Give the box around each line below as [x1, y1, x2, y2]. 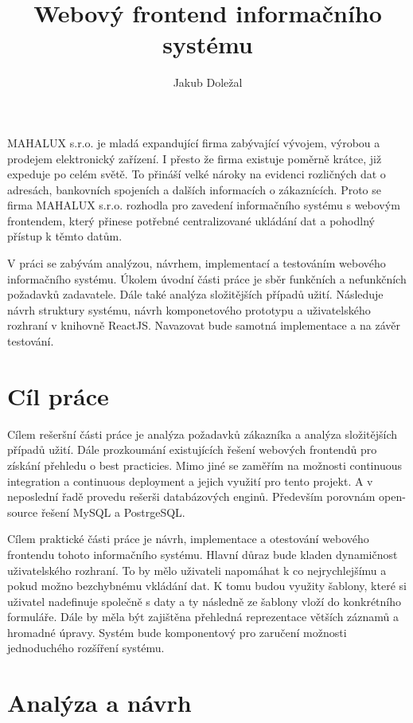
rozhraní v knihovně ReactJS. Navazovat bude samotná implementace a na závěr [7, 317, 401, 334]
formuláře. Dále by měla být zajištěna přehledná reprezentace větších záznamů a [7, 608, 399, 625]
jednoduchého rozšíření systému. [7, 639, 165, 656]
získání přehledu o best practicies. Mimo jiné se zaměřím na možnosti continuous [7, 456, 402, 473]
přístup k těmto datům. [7, 228, 123, 244]
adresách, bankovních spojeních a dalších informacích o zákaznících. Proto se [7, 181, 382, 197]
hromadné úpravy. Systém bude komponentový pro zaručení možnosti [7, 623, 347, 640]
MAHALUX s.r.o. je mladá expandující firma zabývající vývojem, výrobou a [7, 134, 380, 150]
